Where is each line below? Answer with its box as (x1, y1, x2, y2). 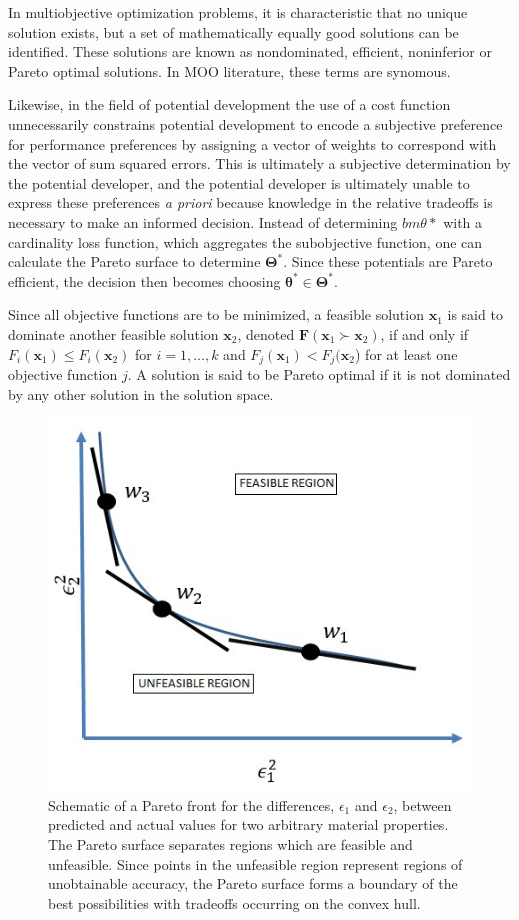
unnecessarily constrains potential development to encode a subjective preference (8, 113, 503, 134)
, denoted (237, 323, 295, 344)
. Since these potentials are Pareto (283, 251, 493, 272)
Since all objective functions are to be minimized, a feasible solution (8, 304, 424, 325)
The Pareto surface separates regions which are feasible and (48, 833, 413, 854)
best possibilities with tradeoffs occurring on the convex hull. (48, 892, 421, 913)
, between (393, 794, 452, 815)
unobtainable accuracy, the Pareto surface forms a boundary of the (48, 873, 458, 894)
